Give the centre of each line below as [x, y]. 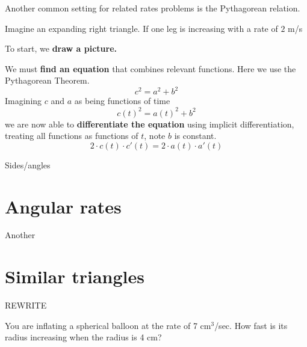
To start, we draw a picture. [61, 48]
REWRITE [26, 305]
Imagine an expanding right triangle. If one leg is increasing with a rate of [141, 28]
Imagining [23, 101]
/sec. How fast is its [251, 325]
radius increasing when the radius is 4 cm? [83, 337]
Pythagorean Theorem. [47, 80]
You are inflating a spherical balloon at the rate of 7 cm [108, 325]
